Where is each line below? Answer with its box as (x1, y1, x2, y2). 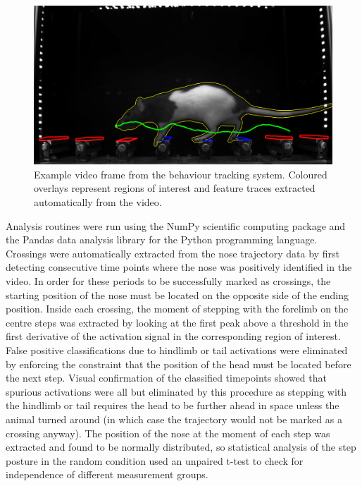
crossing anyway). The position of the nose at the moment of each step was (6, 425, 330, 440)
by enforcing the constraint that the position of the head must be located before (6, 356, 351, 371)
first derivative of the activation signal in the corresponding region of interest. (6, 329, 341, 344)
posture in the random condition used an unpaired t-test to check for (6, 453, 304, 468)
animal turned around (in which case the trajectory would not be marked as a (6, 411, 342, 426)
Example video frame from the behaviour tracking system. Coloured (34, 166, 327, 181)
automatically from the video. (34, 195, 162, 209)
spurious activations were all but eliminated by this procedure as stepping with (6, 384, 347, 399)
